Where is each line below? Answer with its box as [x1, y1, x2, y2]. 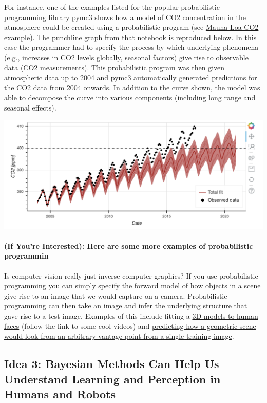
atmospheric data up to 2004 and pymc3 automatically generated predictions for [4, 72, 257, 83]
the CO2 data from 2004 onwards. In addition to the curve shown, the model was [4, 82, 260, 93]
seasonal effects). [4, 102, 56, 113]
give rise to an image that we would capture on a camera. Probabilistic [4, 290, 227, 301]
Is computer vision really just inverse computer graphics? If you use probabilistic [4, 270, 258, 281]
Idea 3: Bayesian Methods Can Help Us [4, 356, 219, 372]
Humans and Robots [4, 386, 116, 401]
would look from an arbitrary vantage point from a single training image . [4, 331, 234, 341]
